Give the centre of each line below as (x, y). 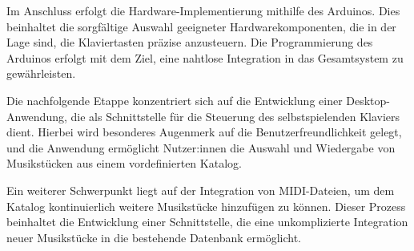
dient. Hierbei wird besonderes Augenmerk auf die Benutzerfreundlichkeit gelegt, (204, 132)
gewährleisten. (41, 73)
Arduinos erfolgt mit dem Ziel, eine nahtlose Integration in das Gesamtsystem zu (205, 57)
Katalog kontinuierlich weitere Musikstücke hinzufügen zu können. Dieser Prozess (206, 206)
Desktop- (368, 100)
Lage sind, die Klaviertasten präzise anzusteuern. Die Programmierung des (190, 42)
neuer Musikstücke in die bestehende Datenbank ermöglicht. (154, 237)
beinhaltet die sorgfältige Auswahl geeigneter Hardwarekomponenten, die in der (201, 26)
